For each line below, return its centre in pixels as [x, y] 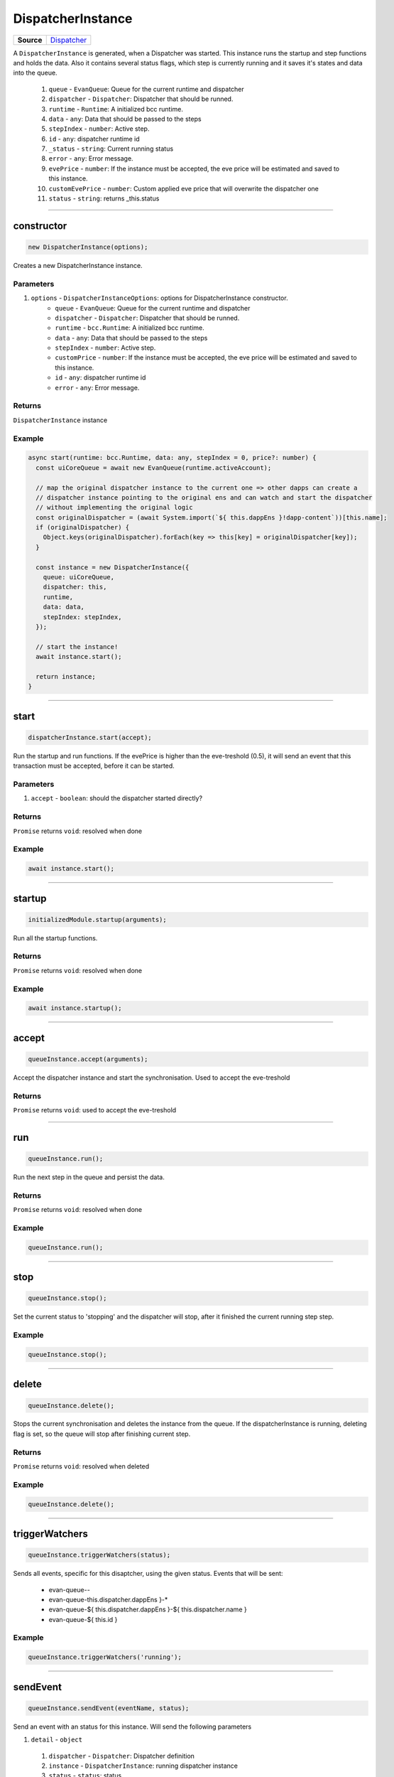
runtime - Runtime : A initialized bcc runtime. [116, 109]
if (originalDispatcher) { [83, 527]
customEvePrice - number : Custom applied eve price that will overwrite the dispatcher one [184, 188]
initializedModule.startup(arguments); [97, 919]
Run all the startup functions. [55, 938]
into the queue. [35, 73]
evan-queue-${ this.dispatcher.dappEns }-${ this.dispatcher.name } [148, 1609]
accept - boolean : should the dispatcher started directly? [116, 798]
